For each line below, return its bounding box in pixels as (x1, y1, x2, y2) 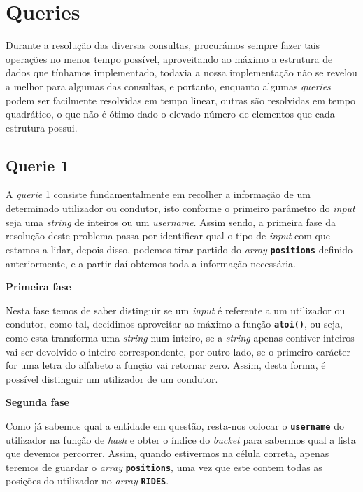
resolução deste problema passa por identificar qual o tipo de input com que (6, 228, 331, 243)
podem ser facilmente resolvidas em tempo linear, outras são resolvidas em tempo (6, 92, 356, 107)
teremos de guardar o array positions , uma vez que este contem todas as (6, 459, 322, 474)
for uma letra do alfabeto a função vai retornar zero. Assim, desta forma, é (6, 358, 326, 372)
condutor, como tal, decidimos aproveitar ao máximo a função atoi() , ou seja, (6, 316, 343, 331)
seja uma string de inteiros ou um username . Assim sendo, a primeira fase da (6, 214, 336, 229)
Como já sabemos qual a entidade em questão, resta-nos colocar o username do (6, 418, 344, 433)
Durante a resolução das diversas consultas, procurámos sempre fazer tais (6, 38, 320, 52)
